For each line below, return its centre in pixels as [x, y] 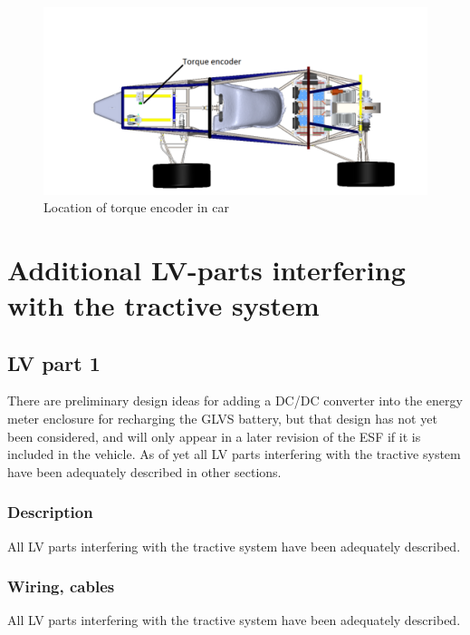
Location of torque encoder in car [136, 207]
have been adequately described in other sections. [144, 471]
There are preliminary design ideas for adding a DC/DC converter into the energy [235, 401]
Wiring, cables [61, 586]
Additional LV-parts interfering [206, 269]
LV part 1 [54, 362]
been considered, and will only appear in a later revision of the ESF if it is [214, 436]
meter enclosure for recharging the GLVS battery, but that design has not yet [222, 419]
